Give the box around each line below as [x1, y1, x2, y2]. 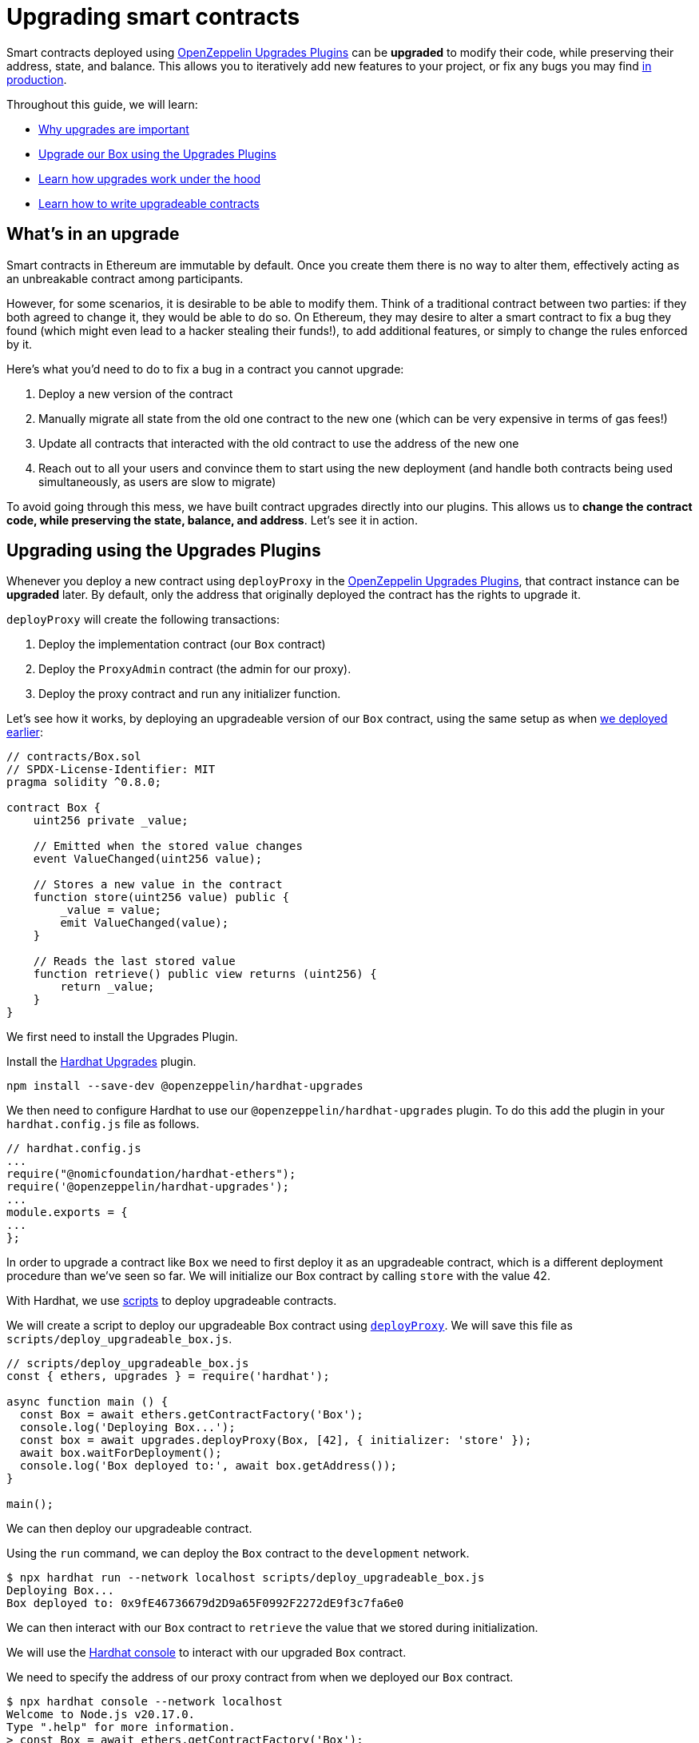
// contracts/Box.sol [6, 750, 141, 764]
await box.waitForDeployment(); [19, 1446, 222, 1460]
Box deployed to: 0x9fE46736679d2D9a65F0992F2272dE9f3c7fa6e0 [6, 1597, 404, 1610]
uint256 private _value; [33, 814, 189, 828]
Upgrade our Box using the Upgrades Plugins [38, 146, 276, 161]
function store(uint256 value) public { [33, 891, 290, 904]
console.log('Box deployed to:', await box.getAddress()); [19, 1459, 397, 1473]
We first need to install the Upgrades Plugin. [6, 1030, 238, 1044]
